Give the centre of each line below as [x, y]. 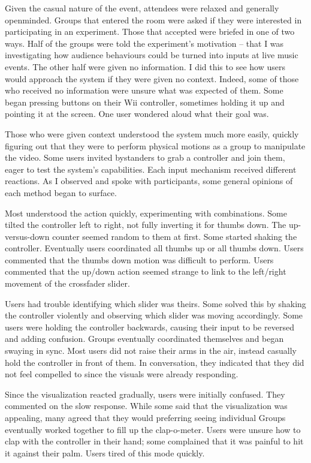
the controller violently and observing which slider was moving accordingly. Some [154, 315]
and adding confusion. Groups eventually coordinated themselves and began [144, 339]
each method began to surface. [61, 192]
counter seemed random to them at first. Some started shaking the [175, 236]
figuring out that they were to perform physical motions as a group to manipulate [155, 145]
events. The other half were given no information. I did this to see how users [145, 66]
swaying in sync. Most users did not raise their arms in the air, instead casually [151, 351]
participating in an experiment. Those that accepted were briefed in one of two [150, 31]
